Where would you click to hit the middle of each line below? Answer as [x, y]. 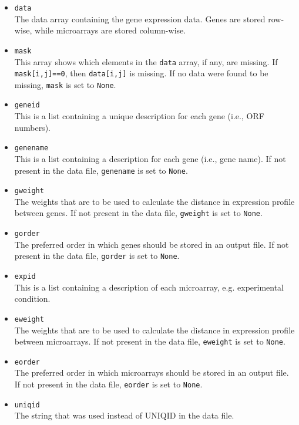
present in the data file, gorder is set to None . [97, 256]
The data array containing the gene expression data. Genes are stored [140, 18]
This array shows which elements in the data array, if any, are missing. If [146, 61]
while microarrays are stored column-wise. [110, 30]
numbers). [32, 127]
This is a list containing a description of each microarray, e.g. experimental [149, 287]
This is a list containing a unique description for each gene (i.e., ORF [139, 116]
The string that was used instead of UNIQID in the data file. [124, 415]
